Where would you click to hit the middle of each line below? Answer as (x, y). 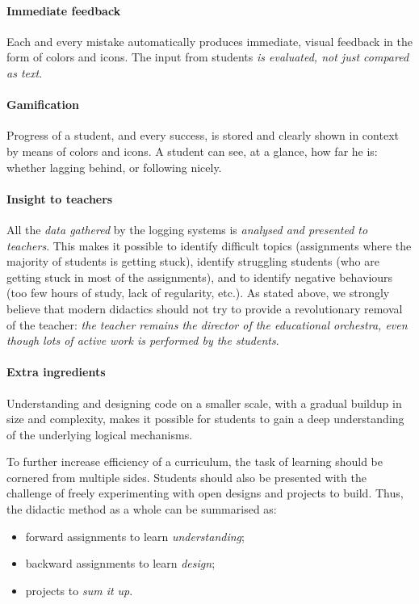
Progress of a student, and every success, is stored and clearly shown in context (203, 135)
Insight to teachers (60, 198)
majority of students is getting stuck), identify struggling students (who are (193, 261)
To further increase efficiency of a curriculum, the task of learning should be (195, 461)
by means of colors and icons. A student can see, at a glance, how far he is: (192, 151)
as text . (25, 72)
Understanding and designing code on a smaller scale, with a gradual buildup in (204, 403)
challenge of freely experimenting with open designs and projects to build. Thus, (205, 493)
